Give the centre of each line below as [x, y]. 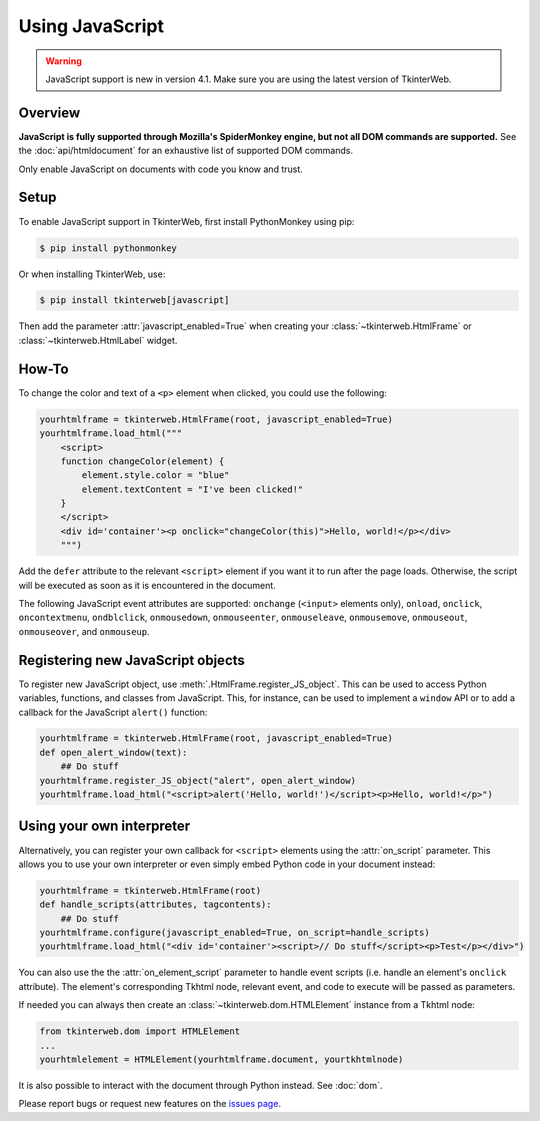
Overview [49, 112]
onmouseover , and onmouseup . [84, 631]
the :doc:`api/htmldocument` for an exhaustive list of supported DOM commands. [186, 151]
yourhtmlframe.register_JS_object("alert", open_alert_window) [198, 780]
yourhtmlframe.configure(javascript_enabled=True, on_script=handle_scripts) [234, 933]
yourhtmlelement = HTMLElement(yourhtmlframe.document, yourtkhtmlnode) [221, 1059]
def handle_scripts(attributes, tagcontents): [155, 904]
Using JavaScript [91, 26]
